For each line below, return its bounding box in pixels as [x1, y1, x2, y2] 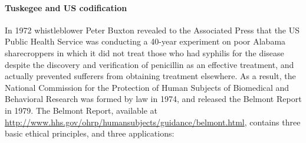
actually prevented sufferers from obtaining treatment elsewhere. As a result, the [5, 70, 296, 82]
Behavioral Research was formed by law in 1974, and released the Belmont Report [5, 93, 302, 105]
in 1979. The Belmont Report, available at [5, 104, 158, 116]
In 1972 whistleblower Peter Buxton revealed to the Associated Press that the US [5, 23, 300, 36]
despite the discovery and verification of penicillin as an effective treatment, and [5, 58, 294, 70]
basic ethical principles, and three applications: [5, 127, 175, 139]
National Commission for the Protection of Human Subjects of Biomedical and [5, 81, 289, 93]
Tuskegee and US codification [5, 1, 127, 13]
